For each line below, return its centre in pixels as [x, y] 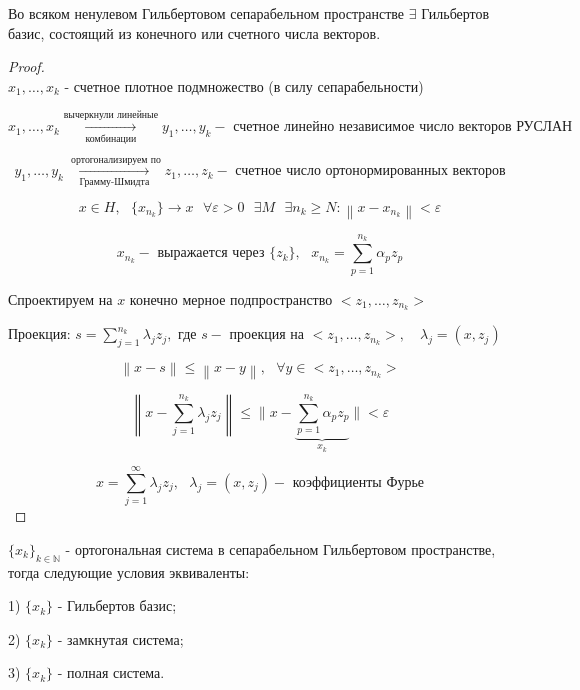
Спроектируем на [60, 298]
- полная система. [111, 672]
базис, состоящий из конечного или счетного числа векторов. [194, 32]
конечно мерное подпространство [231, 298]
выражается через [211, 253]
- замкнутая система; [120, 638]
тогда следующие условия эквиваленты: [129, 571]
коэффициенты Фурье [358, 482]
